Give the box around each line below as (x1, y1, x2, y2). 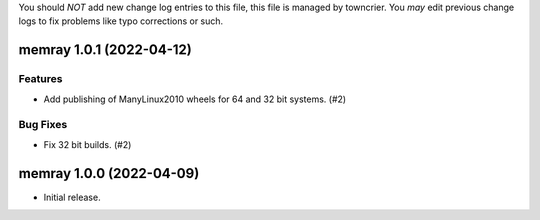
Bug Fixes (18, 118, 68, 132)
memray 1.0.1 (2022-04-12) (18, 41, 192, 59)
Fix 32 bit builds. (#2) (43, 138, 132, 150)
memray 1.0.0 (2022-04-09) (18, 165, 200, 182)
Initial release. (43, 191, 101, 203)
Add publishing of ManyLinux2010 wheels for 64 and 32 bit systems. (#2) (43, 93, 347, 105)
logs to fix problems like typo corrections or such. (18, 15, 224, 27)
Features (18, 72, 63, 86)
